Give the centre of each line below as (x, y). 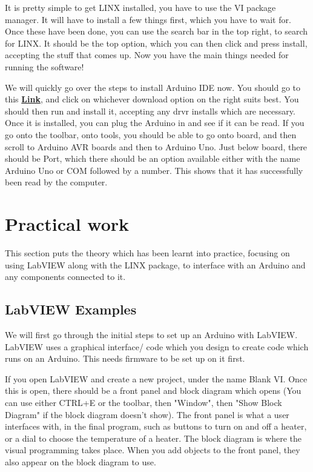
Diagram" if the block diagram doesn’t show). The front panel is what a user (147, 414)
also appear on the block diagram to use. (81, 461)
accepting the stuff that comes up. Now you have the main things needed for (147, 55)
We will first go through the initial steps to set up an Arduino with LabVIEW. (151, 335)
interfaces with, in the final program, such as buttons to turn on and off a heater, (156, 426)
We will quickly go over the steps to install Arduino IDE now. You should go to (153, 87)
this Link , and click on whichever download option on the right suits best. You (152, 99)
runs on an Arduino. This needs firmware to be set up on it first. (125, 358)
